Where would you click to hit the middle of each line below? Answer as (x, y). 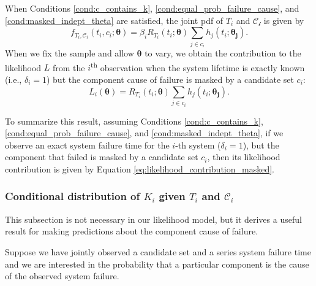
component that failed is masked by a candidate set (102, 157)
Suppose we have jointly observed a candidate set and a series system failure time (158, 251)
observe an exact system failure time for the (87, 145)
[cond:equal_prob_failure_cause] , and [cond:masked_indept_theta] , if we (144, 133)
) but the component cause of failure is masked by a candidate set (170, 79)
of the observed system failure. (62, 276)
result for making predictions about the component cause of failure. (132, 231)
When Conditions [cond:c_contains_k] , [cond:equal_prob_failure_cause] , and (152, 8)
